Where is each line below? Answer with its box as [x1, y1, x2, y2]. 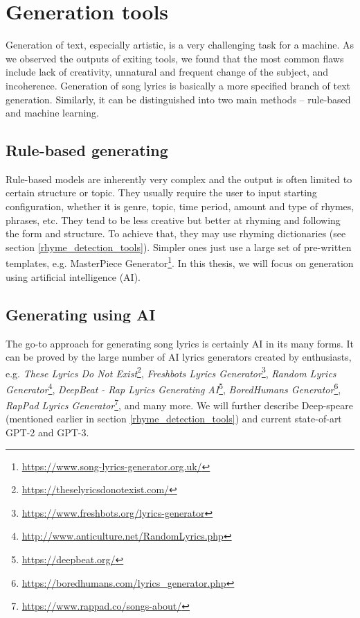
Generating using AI [6, 303, 156, 325]
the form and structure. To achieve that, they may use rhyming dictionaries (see [6, 226, 346, 241]
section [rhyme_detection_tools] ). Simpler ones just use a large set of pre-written [6, 239, 352, 254]
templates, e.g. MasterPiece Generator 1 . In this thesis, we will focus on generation [6, 254, 354, 271]
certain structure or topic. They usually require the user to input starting [6, 185, 317, 200]
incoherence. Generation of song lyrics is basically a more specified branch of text [6, 78, 351, 92]
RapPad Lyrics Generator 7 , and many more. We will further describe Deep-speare [6, 396, 353, 412]
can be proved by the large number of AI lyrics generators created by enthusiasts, [6, 350, 352, 364]
